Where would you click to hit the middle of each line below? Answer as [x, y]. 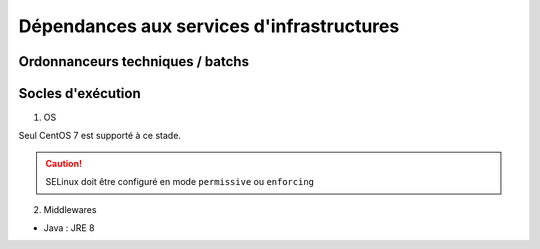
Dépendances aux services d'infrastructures [209, 26]
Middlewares [70, 209]
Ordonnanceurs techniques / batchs [134, 61]
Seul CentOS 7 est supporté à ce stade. [100, 136]
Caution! [64, 163]
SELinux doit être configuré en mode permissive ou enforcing [180, 182]
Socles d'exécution [79, 93]
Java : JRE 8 [69, 228]
